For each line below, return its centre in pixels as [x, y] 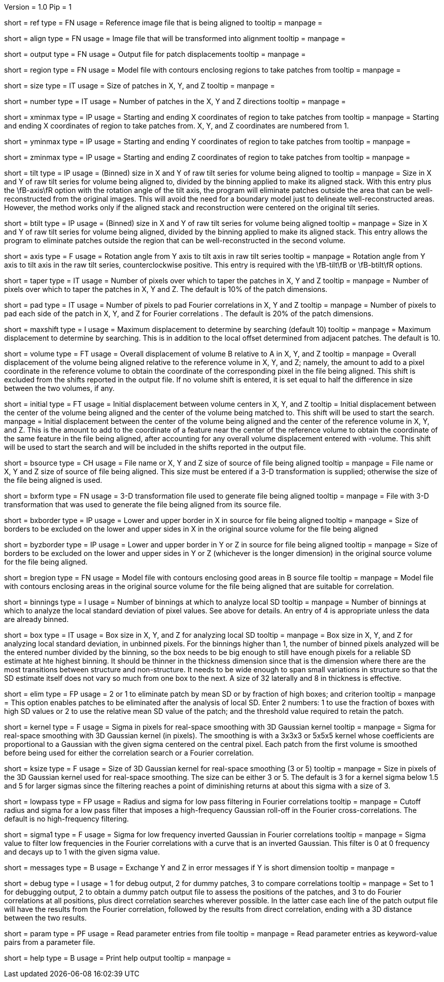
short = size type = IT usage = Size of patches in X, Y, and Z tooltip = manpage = [140, 86]
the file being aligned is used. [53, 480]
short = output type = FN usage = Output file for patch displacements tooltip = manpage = [155, 54]
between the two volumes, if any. [59, 388]
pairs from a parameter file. [50, 942]
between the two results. [45, 918]
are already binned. [37, 619]
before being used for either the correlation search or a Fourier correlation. [129, 753]
